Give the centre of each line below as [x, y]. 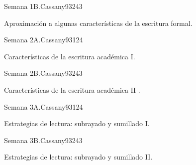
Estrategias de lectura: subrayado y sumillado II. [78, 157]
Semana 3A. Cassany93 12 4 [44, 106]
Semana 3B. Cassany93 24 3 [43, 140]
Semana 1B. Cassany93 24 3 [43, 6]
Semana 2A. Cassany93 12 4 [44, 40]
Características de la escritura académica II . [72, 89]
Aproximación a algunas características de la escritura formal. [98, 23]
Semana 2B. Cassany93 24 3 [43, 73]
